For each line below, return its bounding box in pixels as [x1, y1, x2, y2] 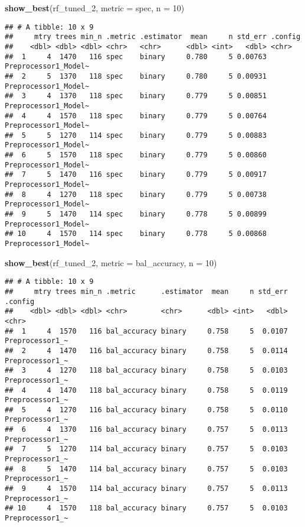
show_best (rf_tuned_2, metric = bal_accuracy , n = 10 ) [5, 256, 217, 269]
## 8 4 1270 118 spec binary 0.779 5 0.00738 [5, 190, 267, 199]
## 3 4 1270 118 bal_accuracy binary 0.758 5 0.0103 [5, 366, 288, 375]
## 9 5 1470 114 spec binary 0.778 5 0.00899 [5, 210, 267, 219]
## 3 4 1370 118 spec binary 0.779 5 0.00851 [5, 92, 267, 101]
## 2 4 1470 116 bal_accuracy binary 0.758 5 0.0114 [5, 346, 288, 355]
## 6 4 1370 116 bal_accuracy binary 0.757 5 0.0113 [5, 425, 288, 434]
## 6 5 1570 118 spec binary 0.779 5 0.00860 [5, 151, 267, 160]
